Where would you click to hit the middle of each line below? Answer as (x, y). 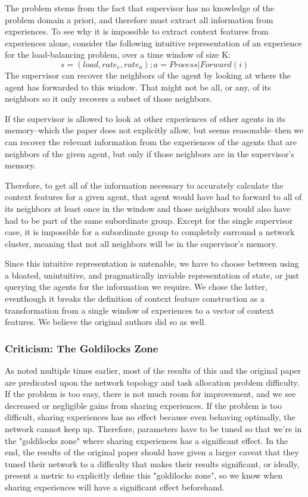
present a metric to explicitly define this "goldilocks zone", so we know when (144, 475)
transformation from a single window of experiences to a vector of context (139, 310)
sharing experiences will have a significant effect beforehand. (115, 487)
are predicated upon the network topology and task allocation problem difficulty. (152, 382)
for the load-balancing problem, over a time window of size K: (118, 54)
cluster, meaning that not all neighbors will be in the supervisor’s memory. (141, 243)
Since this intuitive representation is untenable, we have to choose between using (152, 263)
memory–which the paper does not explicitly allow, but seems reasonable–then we (154, 130)
